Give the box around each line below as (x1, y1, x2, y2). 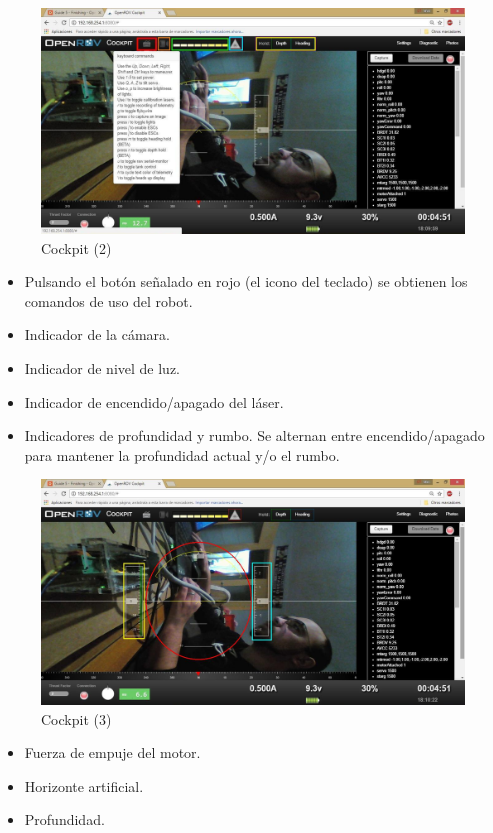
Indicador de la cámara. (24, 324, 170, 345)
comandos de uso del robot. (24, 290, 193, 311)
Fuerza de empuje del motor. (24, 742, 201, 763)
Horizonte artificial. (24, 775, 144, 796)
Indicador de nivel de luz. (24, 358, 181, 379)
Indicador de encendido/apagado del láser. (24, 391, 284, 412)
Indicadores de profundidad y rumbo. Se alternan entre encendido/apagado (24, 425, 485, 446)
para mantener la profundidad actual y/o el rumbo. (24, 444, 340, 465)
